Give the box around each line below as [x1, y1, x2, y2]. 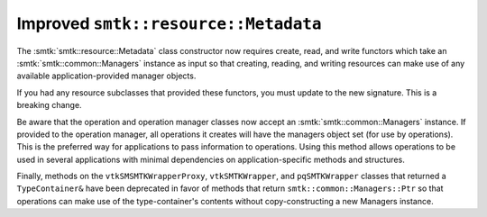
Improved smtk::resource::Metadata [16, 14, 322, 33]
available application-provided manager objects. [16, 70, 197, 81]
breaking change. [16, 100, 82, 111]
